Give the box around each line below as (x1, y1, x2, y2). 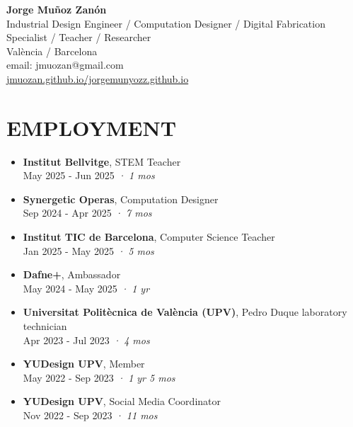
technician (23, 319, 67, 334)
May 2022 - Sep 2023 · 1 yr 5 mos (23, 370, 175, 385)
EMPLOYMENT (6, 113, 177, 142)
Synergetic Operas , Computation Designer (23, 191, 219, 206)
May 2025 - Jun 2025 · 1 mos (23, 168, 155, 183)
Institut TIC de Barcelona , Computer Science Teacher (23, 229, 275, 244)
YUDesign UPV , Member (23, 356, 145, 371)
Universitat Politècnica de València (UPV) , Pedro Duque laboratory (23, 304, 347, 319)
